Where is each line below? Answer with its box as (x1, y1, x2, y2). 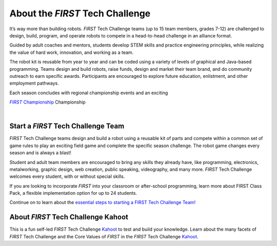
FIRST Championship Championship (9, 99, 86, 105)
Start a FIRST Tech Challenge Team (9, 122, 125, 131)
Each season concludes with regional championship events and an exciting (9, 90, 168, 96)
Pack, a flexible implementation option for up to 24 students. (9, 190, 137, 196)
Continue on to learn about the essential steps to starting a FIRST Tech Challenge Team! (9, 199, 196, 206)
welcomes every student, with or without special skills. (9, 173, 125, 179)
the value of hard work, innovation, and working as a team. (9, 49, 134, 55)
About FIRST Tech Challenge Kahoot (9, 213, 128, 221)
